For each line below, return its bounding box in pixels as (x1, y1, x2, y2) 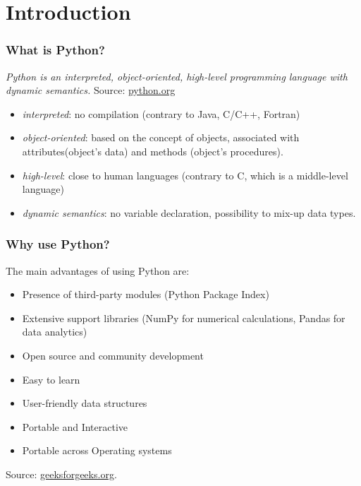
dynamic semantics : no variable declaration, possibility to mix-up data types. (22, 205, 356, 220)
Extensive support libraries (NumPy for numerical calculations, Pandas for (22, 310, 345, 325)
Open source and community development (22, 348, 204, 362)
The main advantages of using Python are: (6, 263, 190, 278)
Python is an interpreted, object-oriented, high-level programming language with (6, 69, 348, 83)
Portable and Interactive (22, 419, 128, 434)
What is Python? (6, 41, 105, 59)
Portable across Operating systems (22, 443, 172, 458)
